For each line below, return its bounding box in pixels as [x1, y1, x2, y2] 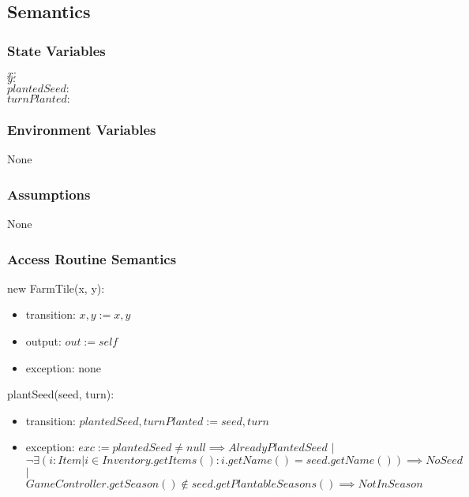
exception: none [25, 359, 102, 376]
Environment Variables [7, 119, 156, 139]
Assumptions [7, 184, 91, 204]
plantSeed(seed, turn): [7, 386, 114, 402]
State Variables [7, 40, 106, 60]
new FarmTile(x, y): [7, 279, 105, 296]
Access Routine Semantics [7, 248, 177, 268]
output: [25, 333, 62, 349]
